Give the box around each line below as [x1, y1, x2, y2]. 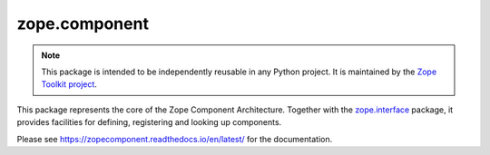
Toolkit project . [41, 79, 97, 90]
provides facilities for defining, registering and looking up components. [16, 117, 282, 128]
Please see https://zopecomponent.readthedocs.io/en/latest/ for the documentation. [16, 133, 333, 144]
